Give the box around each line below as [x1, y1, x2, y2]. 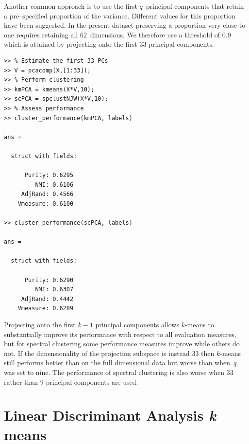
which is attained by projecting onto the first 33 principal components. [4, 39, 214, 49]
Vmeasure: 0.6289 [17, 305, 74, 312]
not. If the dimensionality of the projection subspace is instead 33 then [4, 348, 215, 358]
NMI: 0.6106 [35, 181, 74, 188]
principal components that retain [146, 1, 244, 11]
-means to [184, 320, 214, 329]
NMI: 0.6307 [35, 286, 74, 293]
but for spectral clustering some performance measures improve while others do [4, 338, 240, 349]
